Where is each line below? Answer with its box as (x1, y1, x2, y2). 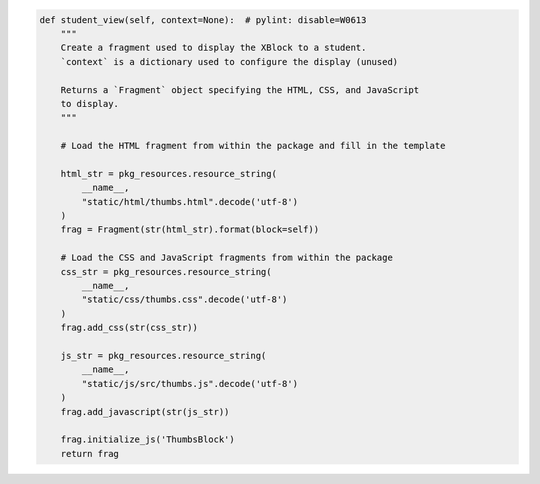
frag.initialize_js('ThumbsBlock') (60, 434, 235, 445)
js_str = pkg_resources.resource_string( (60, 350, 267, 361)
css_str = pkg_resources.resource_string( (60, 266, 272, 277)
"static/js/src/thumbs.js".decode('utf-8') (81, 378, 299, 389)
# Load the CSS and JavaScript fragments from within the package (60, 252, 394, 264)
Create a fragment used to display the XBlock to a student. (60, 42, 367, 54)
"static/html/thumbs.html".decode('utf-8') (81, 196, 299, 207)
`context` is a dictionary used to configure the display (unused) (60, 56, 399, 67)
